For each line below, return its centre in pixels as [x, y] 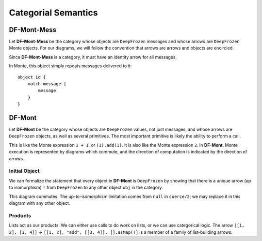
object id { [32, 77]
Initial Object [24, 171]
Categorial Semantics [53, 13]
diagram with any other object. [40, 203]
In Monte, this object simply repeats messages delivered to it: [70, 66]
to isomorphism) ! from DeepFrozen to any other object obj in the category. [86, 188]
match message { [47, 84]
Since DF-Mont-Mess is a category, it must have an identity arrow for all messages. [93, 57]
